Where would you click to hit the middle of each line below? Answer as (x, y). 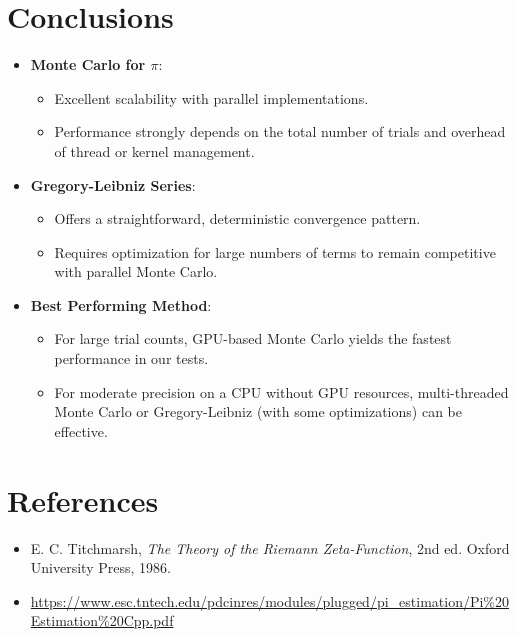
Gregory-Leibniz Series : (113, 184)
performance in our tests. (131, 358)
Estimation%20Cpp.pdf (102, 620)
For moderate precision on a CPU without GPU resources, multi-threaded (281, 391)
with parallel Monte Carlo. (136, 271)
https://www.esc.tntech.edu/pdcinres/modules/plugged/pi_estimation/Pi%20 (270, 600)
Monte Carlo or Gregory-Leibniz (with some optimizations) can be (258, 411)
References (83, 499)
